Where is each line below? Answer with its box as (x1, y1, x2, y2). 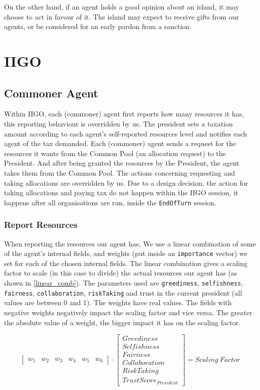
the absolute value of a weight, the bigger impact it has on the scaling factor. (4, 317, 241, 327)
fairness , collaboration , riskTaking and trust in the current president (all (4, 287, 242, 298)
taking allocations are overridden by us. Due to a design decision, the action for (4, 177, 248, 188)
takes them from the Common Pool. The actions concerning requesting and (4, 167, 235, 178)
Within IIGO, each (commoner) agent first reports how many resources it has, (4, 108, 244, 119)
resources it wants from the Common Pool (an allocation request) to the (4, 148, 226, 158)
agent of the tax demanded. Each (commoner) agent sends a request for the (4, 138, 236, 149)
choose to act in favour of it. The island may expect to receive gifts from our (4, 11, 239, 22)
